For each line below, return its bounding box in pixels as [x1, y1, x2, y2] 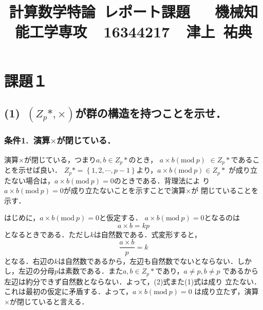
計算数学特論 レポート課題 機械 [9, 1, 244, 22]
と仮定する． [99, 212, 143, 223]
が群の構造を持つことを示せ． [75, 105, 227, 121]
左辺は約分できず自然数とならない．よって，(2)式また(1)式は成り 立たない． [4, 276, 261, 286]
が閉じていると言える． [9, 296, 89, 306]
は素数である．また [58, 265, 123, 276]
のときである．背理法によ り [114, 175, 210, 185]
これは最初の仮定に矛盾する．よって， [4, 286, 133, 297]
